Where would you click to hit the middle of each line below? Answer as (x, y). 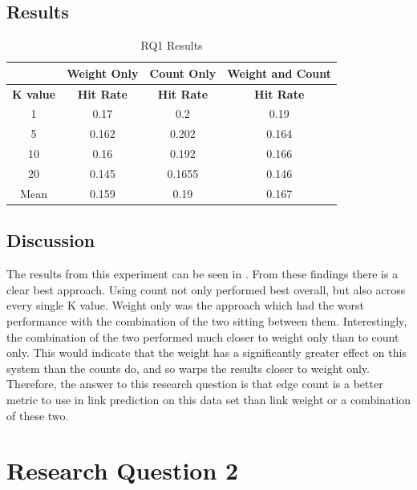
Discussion (51, 240)
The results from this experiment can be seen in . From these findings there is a (202, 274)
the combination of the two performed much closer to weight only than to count (203, 336)
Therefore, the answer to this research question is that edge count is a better (195, 384)
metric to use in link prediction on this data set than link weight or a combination (208, 399)
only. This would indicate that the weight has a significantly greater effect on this (206, 352)
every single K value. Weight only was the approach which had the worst (185, 305)
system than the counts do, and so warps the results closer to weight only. (188, 368)
